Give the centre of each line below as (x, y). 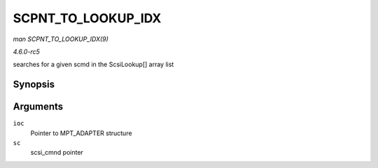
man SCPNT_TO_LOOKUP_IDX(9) (61, 39)
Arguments (38, 107)
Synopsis (34, 85)
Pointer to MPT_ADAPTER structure (81, 133)
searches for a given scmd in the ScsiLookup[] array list (93, 64)
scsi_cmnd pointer (57, 153)
